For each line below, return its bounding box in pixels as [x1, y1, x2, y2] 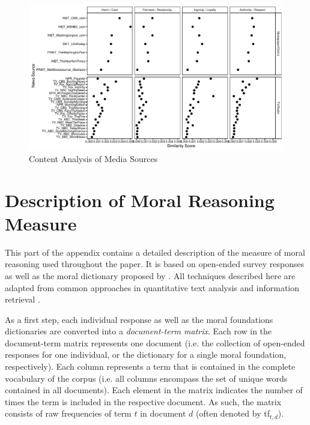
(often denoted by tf [196, 407, 270, 420]
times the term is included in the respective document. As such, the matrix [5, 395, 282, 408]
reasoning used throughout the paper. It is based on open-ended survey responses [5, 258, 305, 270]
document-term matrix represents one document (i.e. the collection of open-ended [5, 336, 305, 349]
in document [140, 407, 186, 420]
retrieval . [5, 293, 40, 306]
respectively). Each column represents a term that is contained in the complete [5, 360, 296, 373]
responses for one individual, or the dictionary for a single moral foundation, [5, 348, 287, 361]
